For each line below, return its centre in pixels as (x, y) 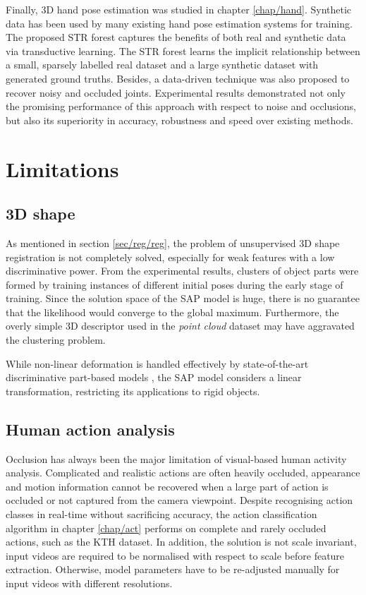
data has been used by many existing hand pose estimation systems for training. (179, 23)
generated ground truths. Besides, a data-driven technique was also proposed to (178, 78)
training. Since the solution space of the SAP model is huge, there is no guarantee (183, 298)
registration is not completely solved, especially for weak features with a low (170, 257)
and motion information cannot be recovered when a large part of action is (167, 486)
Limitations (62, 168)
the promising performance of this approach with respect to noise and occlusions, (181, 106)
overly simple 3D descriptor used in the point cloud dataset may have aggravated (180, 326)
